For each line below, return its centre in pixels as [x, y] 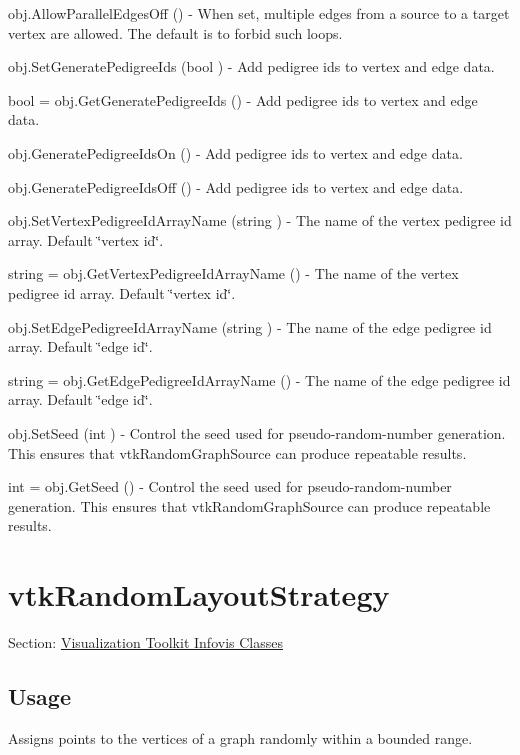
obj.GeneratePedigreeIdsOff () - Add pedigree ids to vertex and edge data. [236, 186]
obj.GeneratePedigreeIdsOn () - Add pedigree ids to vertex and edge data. [235, 152]
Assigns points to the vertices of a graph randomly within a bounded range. [240, 737]
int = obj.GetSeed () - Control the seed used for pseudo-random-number [230, 486]
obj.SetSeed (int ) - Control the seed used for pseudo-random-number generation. [257, 432]
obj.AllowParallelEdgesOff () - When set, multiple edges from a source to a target [259, 13]
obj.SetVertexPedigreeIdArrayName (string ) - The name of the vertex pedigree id [260, 220]
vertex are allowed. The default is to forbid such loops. [175, 32]
